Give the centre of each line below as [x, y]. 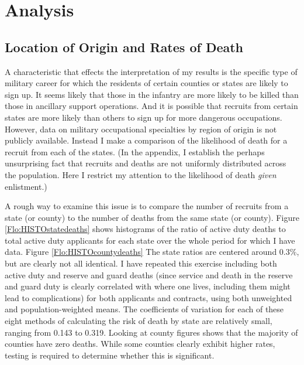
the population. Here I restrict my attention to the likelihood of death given [141, 174]
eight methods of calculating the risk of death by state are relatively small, [139, 321]
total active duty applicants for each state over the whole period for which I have [150, 240]
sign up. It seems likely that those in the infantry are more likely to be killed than [152, 94]
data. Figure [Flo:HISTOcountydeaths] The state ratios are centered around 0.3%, [152, 252]
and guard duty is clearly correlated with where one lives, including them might [148, 286]
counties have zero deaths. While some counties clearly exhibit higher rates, [140, 344]
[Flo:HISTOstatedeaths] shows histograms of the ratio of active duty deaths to [145, 229]
